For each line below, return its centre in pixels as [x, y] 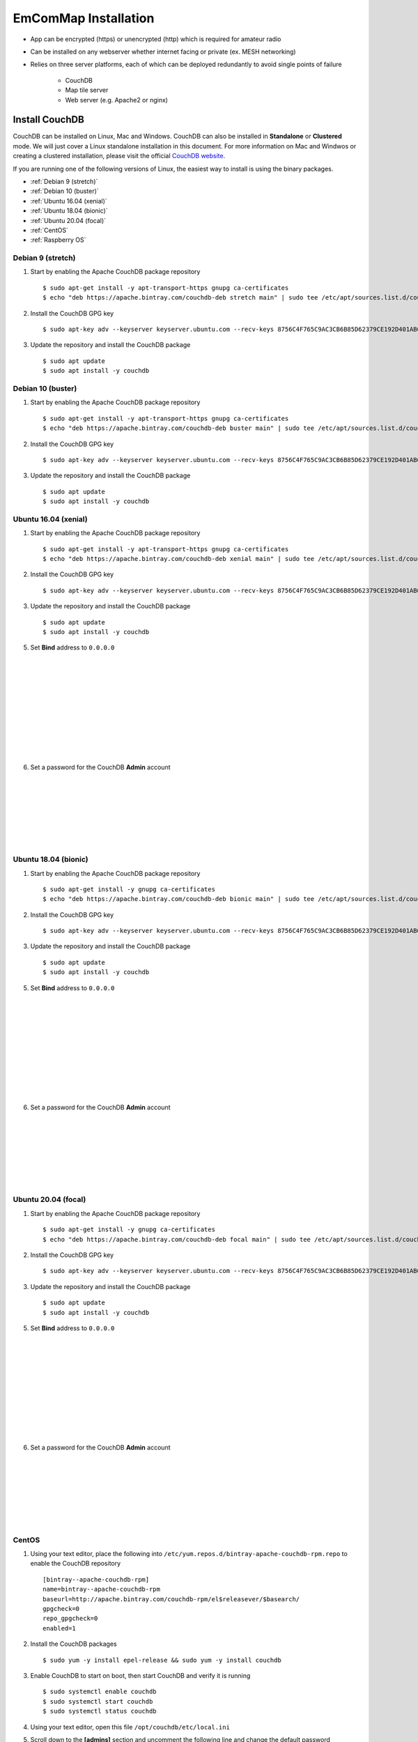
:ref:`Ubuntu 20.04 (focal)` [68, 220]
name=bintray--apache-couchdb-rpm [101, 1589]
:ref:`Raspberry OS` [58, 240]
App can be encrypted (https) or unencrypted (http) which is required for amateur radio [156, 39]
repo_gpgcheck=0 [70, 1619]
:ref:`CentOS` [49, 230]
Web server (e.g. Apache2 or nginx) [117, 100]
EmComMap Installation [84, 18]
